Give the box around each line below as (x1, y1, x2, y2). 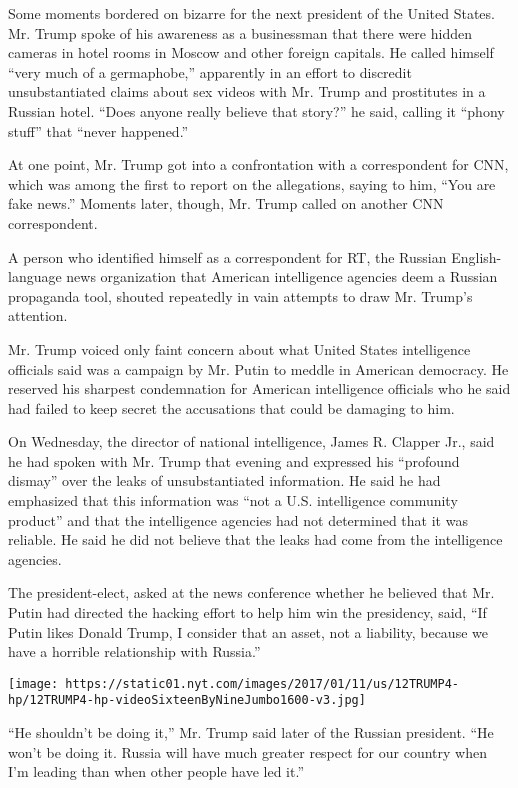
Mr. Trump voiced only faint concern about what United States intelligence (8, 338, 471, 359)
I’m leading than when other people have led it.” (8, 761, 304, 782)
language (8, 266, 62, 287)
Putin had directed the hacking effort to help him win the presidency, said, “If (8, 602, 487, 623)
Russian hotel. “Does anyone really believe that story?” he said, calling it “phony (8, 100, 505, 121)
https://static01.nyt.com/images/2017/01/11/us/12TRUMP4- (65, 676, 460, 691)
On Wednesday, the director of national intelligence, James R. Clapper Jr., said (8, 431, 495, 452)
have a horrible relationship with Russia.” (8, 641, 261, 662)
